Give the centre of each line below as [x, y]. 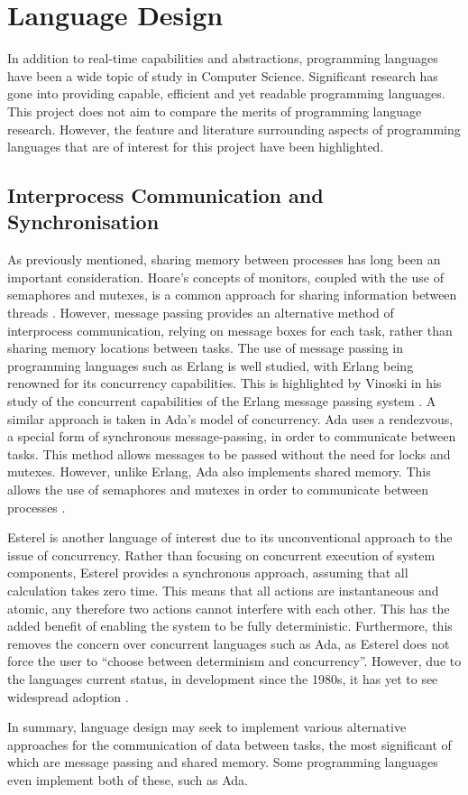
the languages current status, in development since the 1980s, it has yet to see [223, 678]
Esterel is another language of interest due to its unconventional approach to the [230, 537]
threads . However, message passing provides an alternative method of [201, 313]
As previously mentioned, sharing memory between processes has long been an [224, 259]
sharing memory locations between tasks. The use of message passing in [205, 348]
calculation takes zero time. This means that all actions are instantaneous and [223, 590]
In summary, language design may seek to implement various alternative [207, 727]
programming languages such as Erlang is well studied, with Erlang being [211, 365]
